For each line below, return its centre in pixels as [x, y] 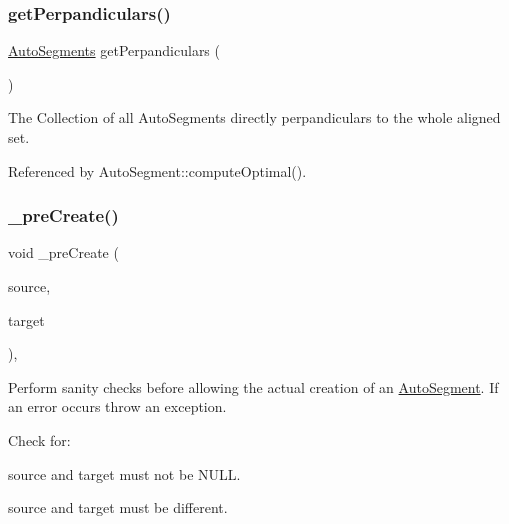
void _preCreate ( [63, 252]
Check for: [39, 439]
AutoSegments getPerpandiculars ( [114, 50]
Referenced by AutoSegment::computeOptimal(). [157, 170]
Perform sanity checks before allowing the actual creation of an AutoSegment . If [253, 386]
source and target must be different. [118, 507]
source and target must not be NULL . [124, 473]
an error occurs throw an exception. [117, 406]
